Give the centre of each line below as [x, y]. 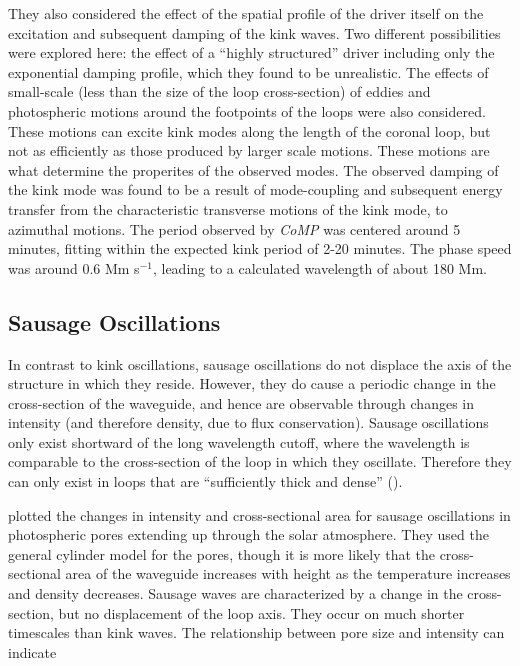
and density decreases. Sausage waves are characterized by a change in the [235, 593]
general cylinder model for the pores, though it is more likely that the [221, 553]
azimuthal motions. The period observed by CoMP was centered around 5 [234, 228]
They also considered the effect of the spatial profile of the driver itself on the [246, 13]
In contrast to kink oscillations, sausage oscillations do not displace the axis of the [260, 363]
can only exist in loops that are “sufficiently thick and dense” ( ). [205, 481]
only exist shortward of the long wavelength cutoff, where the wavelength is [239, 441]
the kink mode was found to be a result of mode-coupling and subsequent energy [255, 189]
